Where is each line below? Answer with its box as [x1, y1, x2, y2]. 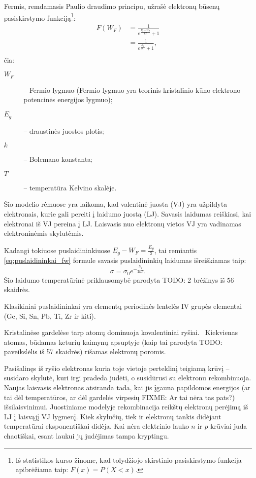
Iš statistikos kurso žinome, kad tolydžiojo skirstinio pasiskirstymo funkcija [15, 454, 242, 465]
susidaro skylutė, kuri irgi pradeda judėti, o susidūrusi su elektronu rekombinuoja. [4, 372, 251, 383]
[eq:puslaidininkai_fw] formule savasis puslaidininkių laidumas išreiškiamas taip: [4, 255, 246, 265]
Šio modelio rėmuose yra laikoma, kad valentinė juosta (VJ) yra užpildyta [4, 199, 227, 209]
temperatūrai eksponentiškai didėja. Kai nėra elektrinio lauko [4, 421, 189, 431]
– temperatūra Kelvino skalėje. [24, 182, 117, 192]
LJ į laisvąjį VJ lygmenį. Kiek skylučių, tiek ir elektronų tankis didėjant [4, 411, 222, 421]
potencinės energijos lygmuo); [24, 94, 113, 105]
